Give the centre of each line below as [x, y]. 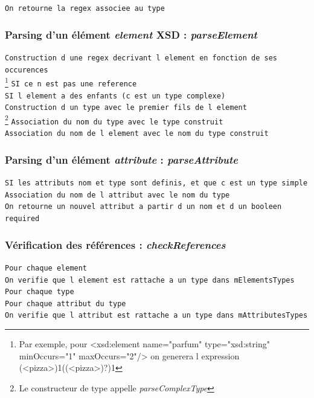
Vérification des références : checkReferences [115, 244]
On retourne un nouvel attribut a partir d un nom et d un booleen [143, 207]
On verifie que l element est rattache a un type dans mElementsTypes [150, 280]
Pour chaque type [40, 292]
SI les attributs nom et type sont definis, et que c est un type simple [156, 183]
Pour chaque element [46, 268]
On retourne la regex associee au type [85, 8]
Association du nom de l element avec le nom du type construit [137, 134]
